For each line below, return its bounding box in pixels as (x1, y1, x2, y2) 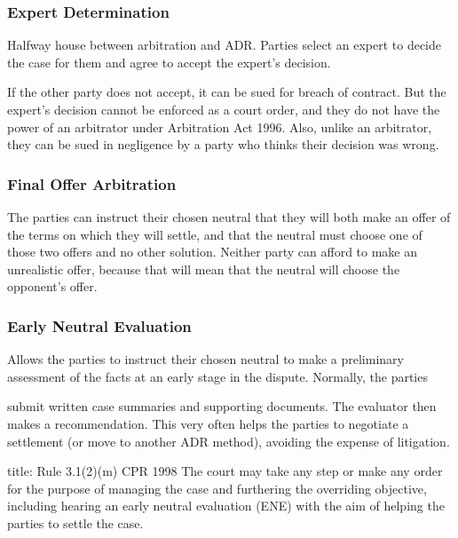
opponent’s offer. (7, 277, 98, 296)
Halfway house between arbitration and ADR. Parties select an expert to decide (7, 36, 442, 54)
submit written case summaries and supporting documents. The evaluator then (7, 397, 437, 415)
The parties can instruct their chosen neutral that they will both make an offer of (7, 208, 451, 225)
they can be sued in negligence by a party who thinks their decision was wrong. (7, 135, 439, 154)
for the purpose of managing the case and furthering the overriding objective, (7, 479, 427, 497)
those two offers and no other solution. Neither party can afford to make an (7, 242, 418, 261)
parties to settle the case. (7, 513, 144, 532)
